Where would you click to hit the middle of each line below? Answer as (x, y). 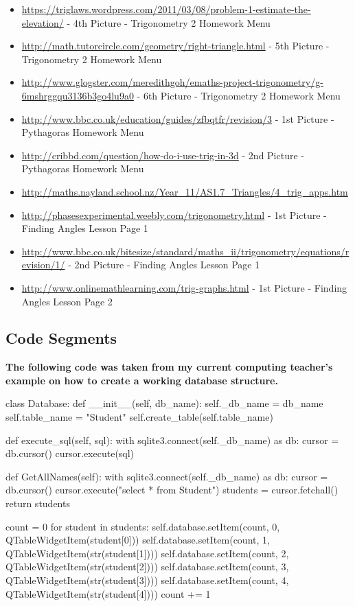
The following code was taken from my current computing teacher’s (169, 367)
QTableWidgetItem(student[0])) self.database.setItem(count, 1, (138, 540)
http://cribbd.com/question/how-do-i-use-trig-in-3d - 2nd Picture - (163, 155)
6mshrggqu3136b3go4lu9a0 (78, 95)
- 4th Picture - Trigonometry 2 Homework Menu (169, 22)
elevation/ (43, 22)
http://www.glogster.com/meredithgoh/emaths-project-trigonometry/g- (172, 82)
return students (38, 503)
